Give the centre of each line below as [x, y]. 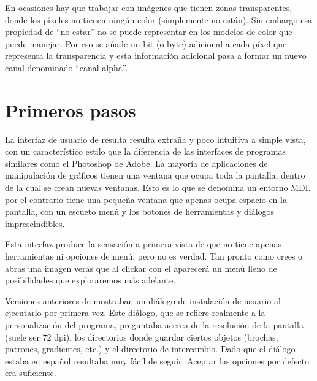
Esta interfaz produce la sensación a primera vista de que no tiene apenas [143, 244]
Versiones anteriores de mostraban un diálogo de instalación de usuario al [143, 300]
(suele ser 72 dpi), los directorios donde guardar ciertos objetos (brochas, [142, 337]
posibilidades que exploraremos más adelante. [90, 280]
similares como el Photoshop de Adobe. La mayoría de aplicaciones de [136, 163]
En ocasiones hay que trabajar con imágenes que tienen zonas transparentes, [149, 7]
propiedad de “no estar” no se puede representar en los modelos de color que [149, 32]
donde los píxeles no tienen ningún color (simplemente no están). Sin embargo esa [158, 19]
